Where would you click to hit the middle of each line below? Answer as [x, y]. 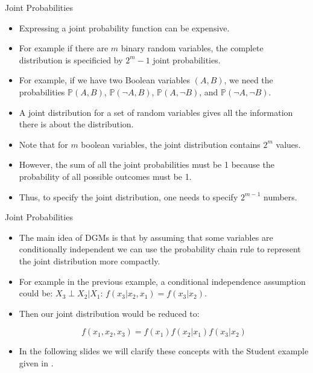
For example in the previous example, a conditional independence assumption [162, 281]
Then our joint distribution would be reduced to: [109, 313]
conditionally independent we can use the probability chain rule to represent [160, 249]
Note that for [43, 144]
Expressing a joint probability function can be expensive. [124, 27]
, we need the [248, 80]
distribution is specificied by [71, 59]
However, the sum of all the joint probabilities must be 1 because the [147, 164]
